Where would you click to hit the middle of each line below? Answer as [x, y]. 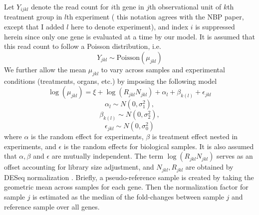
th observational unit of [185, 6]
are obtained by [209, 167]
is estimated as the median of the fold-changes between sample [128, 196]
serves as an [235, 156]
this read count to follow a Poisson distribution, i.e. [83, 46]
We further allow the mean [45, 69]
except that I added [34, 27]
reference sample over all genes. [52, 206]
